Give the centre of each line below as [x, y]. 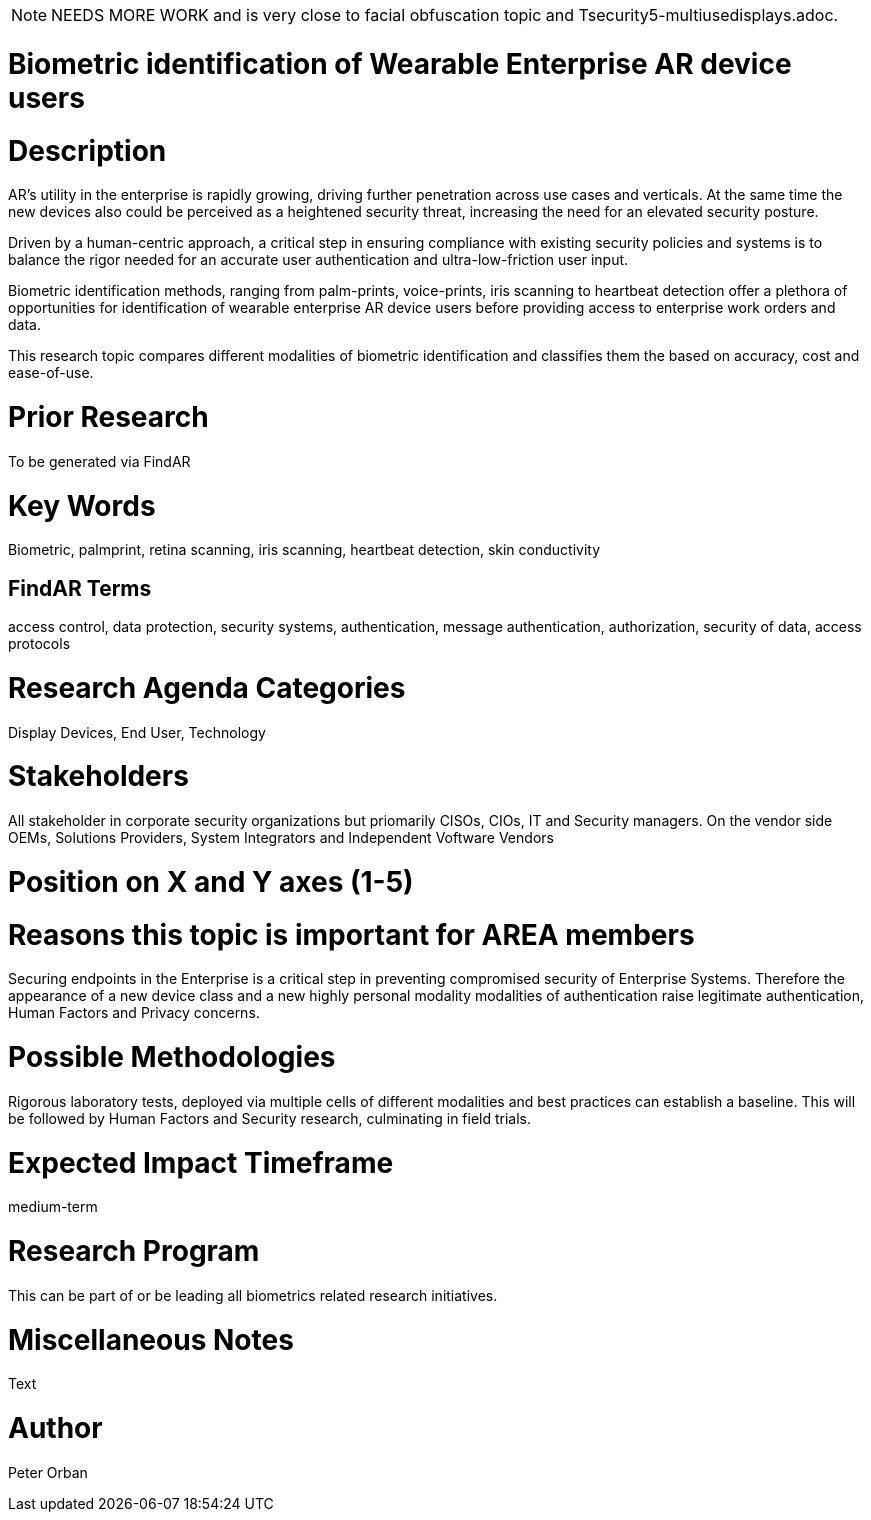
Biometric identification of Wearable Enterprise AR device [400, 63]
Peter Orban [48, 1472]
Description [87, 150]
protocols [39, 644]
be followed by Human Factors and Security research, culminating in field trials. [270, 1118]
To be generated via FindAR [99, 461]
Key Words [82, 505]
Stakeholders [98, 776]
